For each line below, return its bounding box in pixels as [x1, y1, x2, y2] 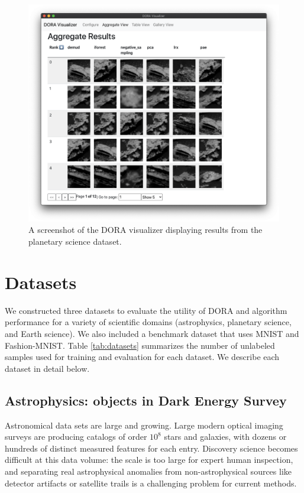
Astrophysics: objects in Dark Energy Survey [5, 391, 287, 409]
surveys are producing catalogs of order [5, 430, 147, 443]
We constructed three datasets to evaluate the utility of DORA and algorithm [5, 304, 287, 316]
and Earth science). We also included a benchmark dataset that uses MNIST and [5, 327, 299, 339]
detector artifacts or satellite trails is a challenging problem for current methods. [5, 476, 297, 489]
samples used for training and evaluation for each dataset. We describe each [5, 351, 280, 363]
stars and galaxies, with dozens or [164, 430, 287, 443]
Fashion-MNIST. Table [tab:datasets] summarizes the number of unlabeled [5, 339, 275, 351]
